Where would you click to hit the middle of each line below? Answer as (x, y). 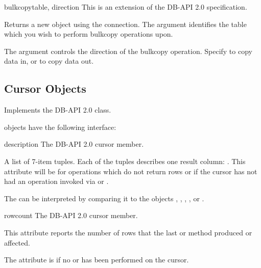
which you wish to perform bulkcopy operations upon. (89, 34)
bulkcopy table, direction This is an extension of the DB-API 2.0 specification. (126, 7)
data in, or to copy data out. (49, 61)
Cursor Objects (45, 88)
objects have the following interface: (60, 127)
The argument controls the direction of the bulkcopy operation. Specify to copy (128, 51)
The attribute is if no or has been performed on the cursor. (97, 260)
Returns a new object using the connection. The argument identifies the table (125, 24)
